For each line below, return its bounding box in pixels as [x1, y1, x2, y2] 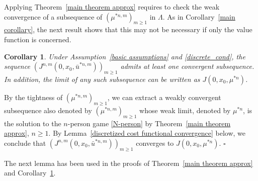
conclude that [4, 137, 46, 148]
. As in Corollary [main [162, 11, 235, 22]
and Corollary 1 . [4, 167, 56, 178]
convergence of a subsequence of [4, 11, 103, 22]
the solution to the [4, 118, 61, 128]
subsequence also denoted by [4, 105, 92, 115]
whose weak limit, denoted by [139, 105, 231, 115]
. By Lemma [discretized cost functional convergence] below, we [48, 128, 245, 138]
